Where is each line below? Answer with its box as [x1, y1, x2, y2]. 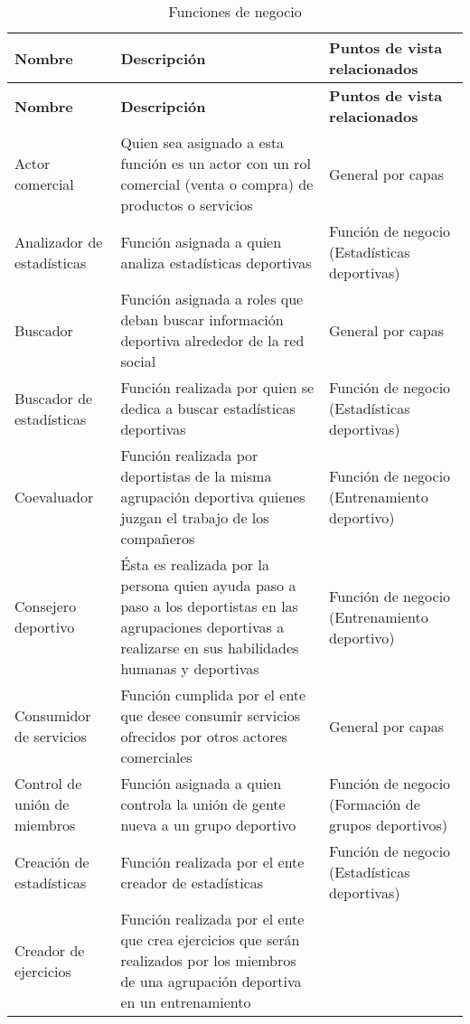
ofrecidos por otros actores [120, 726, 287, 747]
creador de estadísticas [120, 871, 264, 893]
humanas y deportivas [120, 658, 259, 679]
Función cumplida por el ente [120, 684, 306, 705]
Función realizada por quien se [120, 377, 315, 398]
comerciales [120, 747, 193, 767]
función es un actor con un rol [120, 153, 311, 174]
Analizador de [14, 230, 103, 252]
